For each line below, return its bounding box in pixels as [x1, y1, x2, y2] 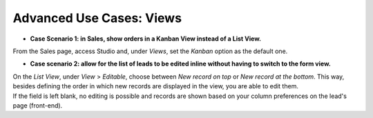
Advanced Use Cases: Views [12, 10, 182, 26]
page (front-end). [12, 101, 63, 110]
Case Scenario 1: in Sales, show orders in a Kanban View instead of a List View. [30, 35, 262, 43]
